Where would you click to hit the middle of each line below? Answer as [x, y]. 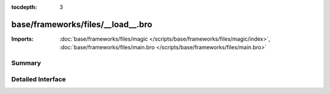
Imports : [22, 39]
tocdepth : [24, 7]
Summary [26, 63]
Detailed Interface [39, 79]
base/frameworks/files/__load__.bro [82, 24]
